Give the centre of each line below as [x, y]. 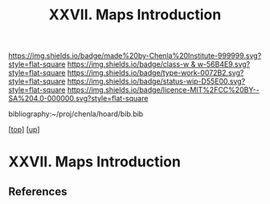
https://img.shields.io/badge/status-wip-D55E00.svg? [156, 81]
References [38, 192]
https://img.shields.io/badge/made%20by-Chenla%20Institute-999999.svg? [135, 56]
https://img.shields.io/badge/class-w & [131, 64]
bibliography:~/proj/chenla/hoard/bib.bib [76, 114]
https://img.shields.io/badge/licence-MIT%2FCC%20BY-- [163, 90]
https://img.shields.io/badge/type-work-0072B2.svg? [155, 73]
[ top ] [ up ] [24, 129]
